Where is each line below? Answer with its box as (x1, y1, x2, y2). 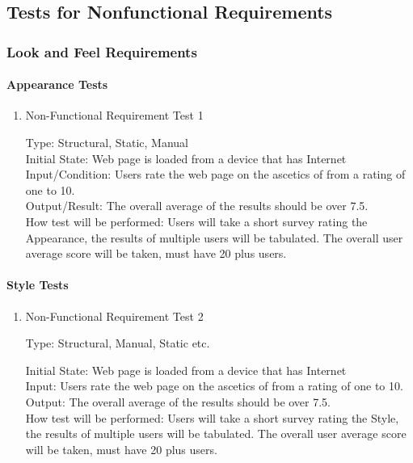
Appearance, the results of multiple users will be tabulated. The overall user (25, 229, 403, 246)
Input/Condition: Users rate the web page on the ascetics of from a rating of (25, 166, 406, 183)
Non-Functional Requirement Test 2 (25, 307, 204, 324)
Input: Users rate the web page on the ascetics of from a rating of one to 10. (25, 377, 403, 394)
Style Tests (6, 276, 69, 293)
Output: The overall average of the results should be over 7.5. (25, 393, 331, 410)
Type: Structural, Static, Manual (25, 134, 188, 151)
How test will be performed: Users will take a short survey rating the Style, (25, 409, 399, 426)
